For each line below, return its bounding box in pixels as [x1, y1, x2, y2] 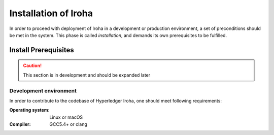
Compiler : [9, 121, 31, 127]
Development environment [9, 87, 77, 94]
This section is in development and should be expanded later [23, 72, 151, 78]
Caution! [23, 62, 42, 69]
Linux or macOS [49, 114, 83, 120]
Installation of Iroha [9, 8, 93, 19]
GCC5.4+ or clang [49, 121, 87, 127]
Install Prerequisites [9, 46, 74, 54]
